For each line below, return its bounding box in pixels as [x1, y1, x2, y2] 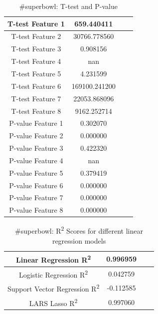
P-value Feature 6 [9, 180, 63, 190]
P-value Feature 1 [9, 118, 63, 128]
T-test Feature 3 [11, 43, 61, 54]
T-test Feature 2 [11, 31, 61, 41]
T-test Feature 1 [7, 18, 65, 28]
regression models [52, 235, 106, 246]
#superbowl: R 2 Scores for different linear [15, 224, 143, 236]
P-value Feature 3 [9, 143, 63, 153]
